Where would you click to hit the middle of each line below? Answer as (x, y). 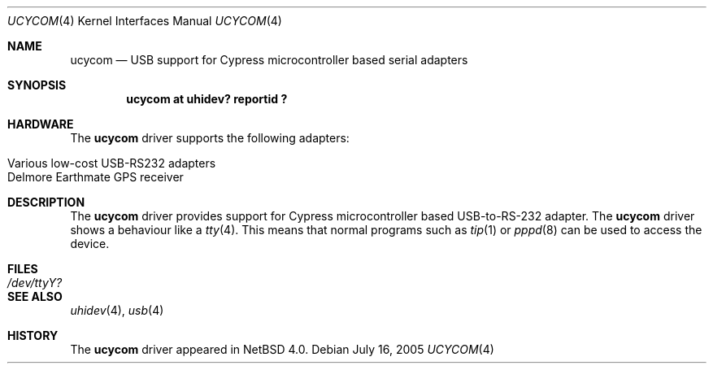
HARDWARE (41, 124)
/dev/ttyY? (35, 283)
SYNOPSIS (37, 85)
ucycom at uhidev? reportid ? (207, 99)
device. (90, 244)
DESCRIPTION (46, 202)
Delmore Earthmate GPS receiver (96, 177)
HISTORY (33, 335)
